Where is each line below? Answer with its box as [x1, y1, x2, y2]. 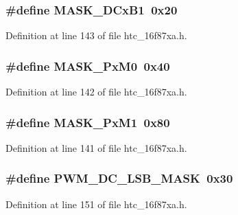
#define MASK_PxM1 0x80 [5, 113, 170, 131]
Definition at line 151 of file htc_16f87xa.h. [5, 196, 187, 211]
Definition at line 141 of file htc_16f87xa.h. [5, 140, 187, 155]
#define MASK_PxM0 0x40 [5, 57, 170, 74]
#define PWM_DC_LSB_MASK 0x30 [5, 170, 233, 187]
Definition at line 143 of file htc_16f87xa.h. [5, 28, 187, 43]
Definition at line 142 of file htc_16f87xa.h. [5, 84, 187, 99]
